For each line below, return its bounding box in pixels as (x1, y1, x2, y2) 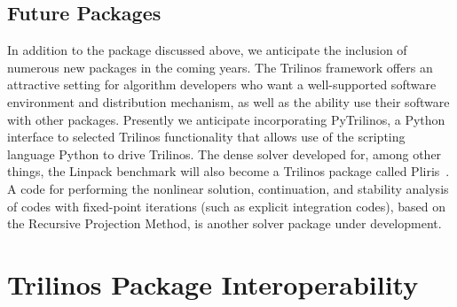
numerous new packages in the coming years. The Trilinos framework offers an (7, 58, 433, 76)
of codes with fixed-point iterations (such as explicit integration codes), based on (7, 196, 446, 215)
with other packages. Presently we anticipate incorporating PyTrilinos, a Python (7, 110, 445, 128)
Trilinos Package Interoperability (7, 265, 419, 302)
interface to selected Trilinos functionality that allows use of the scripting (7, 127, 406, 146)
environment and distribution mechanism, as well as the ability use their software (7, 92, 450, 111)
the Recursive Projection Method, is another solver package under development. (7, 214, 442, 233)
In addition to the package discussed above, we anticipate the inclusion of (7, 41, 407, 59)
